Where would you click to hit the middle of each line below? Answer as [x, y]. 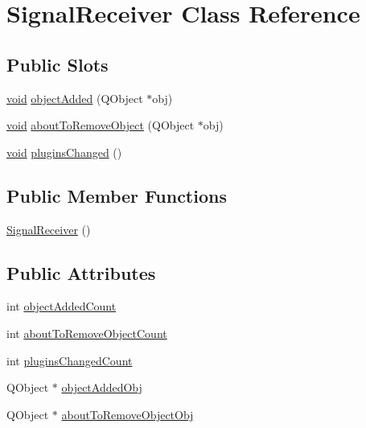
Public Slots [58, 64]
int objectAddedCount [62, 306]
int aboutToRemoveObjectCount [87, 333]
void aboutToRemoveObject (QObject [101, 125]
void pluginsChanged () [64, 152]
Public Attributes [81, 272]
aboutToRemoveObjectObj [127, 414]
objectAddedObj [102, 387]
